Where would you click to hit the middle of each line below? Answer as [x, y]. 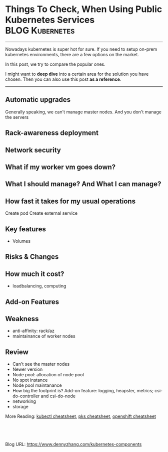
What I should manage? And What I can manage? [83, 184]
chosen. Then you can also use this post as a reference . [63, 79]
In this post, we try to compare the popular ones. [55, 64]
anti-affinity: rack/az [33, 331]
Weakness [22, 319]
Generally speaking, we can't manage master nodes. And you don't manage [83, 112]
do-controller [26, 396]
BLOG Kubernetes [40, 31]
